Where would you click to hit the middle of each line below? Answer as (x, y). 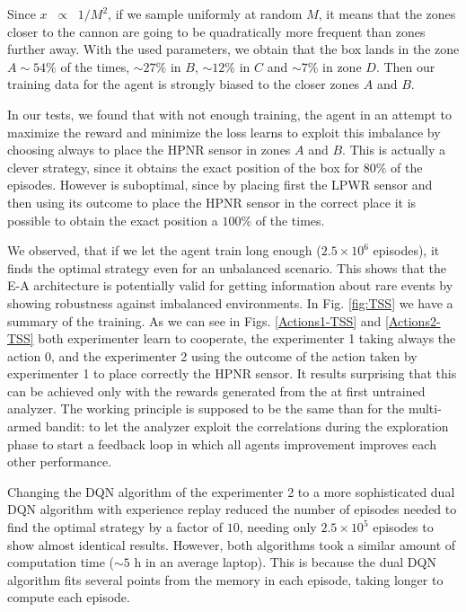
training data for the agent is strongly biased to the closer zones (184, 84)
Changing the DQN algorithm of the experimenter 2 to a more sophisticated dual (231, 491)
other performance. (60, 461)
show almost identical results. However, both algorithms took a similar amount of (232, 544)
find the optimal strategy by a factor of (115, 527)
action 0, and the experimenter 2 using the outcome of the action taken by (212, 355)
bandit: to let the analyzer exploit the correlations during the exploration (247, 426)
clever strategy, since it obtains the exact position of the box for (184, 167)
